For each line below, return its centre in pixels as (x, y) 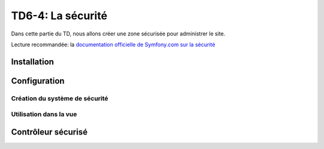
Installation (32, 62)
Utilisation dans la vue (44, 114)
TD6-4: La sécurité (59, 16)
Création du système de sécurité (60, 98)
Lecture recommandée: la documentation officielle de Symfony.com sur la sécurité (113, 44)
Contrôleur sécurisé (49, 132)
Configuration (38, 81)
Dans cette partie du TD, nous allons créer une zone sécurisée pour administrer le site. (118, 34)
